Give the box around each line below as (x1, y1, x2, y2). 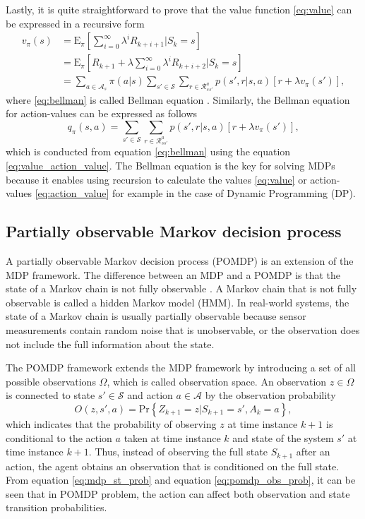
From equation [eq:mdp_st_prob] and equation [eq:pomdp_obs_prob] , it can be (6, 472, 356, 487)
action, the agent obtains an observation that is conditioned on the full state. (6, 458, 340, 473)
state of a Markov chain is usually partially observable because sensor (6, 309, 306, 323)
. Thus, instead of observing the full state (88, 444, 268, 459)
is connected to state (6, 388, 95, 402)
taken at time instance (124, 430, 221, 445)
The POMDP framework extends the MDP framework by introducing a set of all (6, 360, 357, 375)
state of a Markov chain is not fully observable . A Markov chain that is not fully (6, 281, 357, 296)
